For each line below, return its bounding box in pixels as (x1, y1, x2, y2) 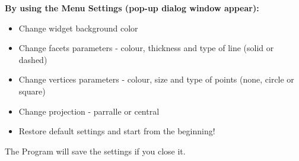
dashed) (18, 53, 47, 65)
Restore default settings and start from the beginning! (18, 125, 215, 137)
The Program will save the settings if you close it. (5, 144, 186, 157)
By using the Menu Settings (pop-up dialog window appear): (5, 2, 259, 14)
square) (18, 84, 46, 97)
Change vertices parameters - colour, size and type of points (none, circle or (18, 73, 294, 86)
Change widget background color (18, 21, 138, 34)
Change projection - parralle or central (18, 105, 160, 117)
